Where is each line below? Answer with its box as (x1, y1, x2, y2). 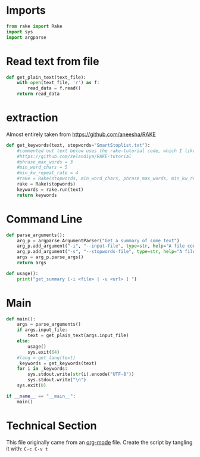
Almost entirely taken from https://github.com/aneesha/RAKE (6, 131, 157, 138)
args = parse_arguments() (17, 322, 82, 328)
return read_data (17, 91, 60, 97)
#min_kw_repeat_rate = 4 (17, 170, 79, 176)
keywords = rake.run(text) (17, 186, 84, 193)
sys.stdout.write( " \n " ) (27, 377, 86, 383)
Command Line (6, 212, 83, 226)
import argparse (6, 34, 46, 41)
